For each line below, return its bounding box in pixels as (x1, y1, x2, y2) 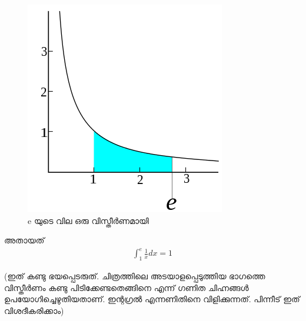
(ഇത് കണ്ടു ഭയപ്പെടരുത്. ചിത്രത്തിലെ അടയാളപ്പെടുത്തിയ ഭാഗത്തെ (4, 270, 265, 282)
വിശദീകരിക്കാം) (4, 304, 64, 316)
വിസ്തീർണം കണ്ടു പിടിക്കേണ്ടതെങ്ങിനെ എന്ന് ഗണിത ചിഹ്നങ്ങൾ (4, 281, 249, 293)
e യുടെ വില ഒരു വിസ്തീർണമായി (28, 214, 149, 226)
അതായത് (4, 234, 45, 246)
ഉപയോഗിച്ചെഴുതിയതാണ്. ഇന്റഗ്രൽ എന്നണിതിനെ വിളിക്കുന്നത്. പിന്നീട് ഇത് (4, 293, 300, 305)
